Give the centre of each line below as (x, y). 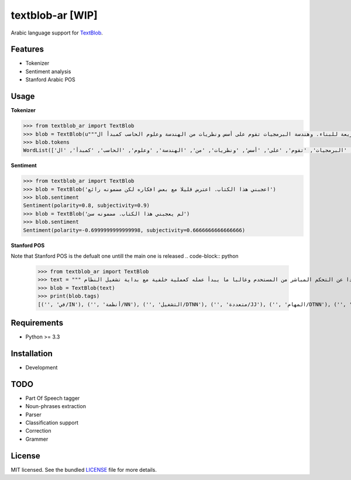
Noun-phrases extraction (56, 406)
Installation (32, 353)
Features (27, 49)
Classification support (52, 423)
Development (42, 367)
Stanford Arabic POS (50, 80)
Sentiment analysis (48, 71)
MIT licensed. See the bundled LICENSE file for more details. (84, 469)
